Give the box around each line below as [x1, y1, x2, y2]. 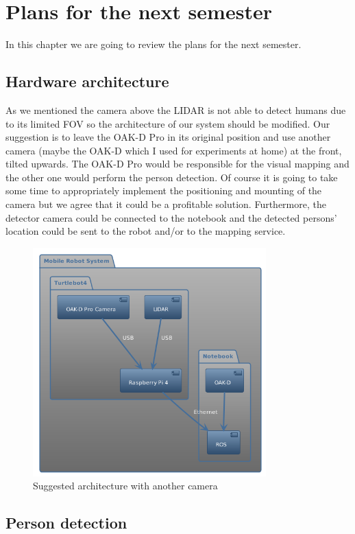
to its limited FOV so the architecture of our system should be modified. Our [5, 116, 330, 130]
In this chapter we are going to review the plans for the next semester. [5, 37, 302, 51]
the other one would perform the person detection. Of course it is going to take [5, 170, 338, 184]
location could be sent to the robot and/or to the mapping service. [5, 224, 286, 238]
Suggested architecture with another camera [33, 478, 218, 493]
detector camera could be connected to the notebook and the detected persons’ [5, 210, 337, 224]
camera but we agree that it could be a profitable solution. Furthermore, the [5, 197, 326, 211]
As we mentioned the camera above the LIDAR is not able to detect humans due [5, 102, 346, 117]
